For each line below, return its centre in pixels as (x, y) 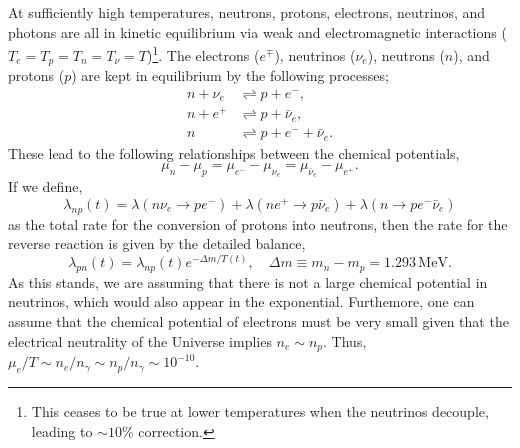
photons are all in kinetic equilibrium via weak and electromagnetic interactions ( (257, 31)
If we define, (45, 186)
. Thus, (345, 340)
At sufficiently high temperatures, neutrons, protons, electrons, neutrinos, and (247, 12)
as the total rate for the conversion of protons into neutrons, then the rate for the (258, 223)
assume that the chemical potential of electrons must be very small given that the (258, 321)
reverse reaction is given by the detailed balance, (157, 243)
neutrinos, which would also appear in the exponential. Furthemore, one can (241, 301)
